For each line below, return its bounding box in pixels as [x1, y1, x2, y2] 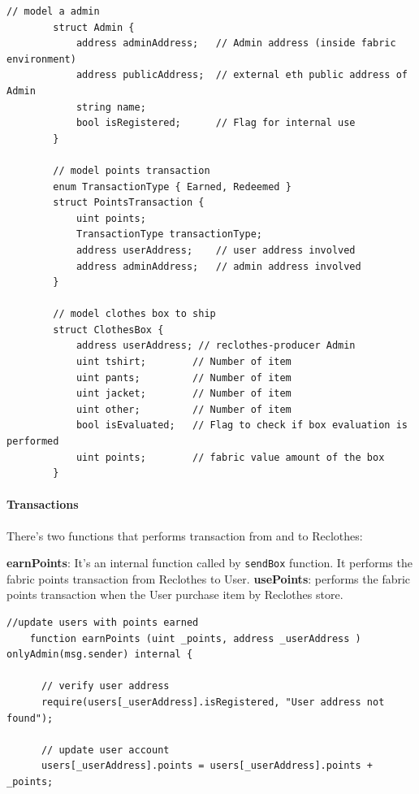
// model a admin [6, 6, 100, 17]
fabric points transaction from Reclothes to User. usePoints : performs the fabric [6, 570, 411, 587]
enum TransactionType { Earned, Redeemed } [53, 180, 292, 193]
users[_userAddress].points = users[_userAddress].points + [41, 760, 374, 772]
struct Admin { [53, 21, 135, 33]
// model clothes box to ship [53, 308, 216, 320]
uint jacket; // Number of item [76, 388, 292, 400]
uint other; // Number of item [76, 403, 292, 415]
